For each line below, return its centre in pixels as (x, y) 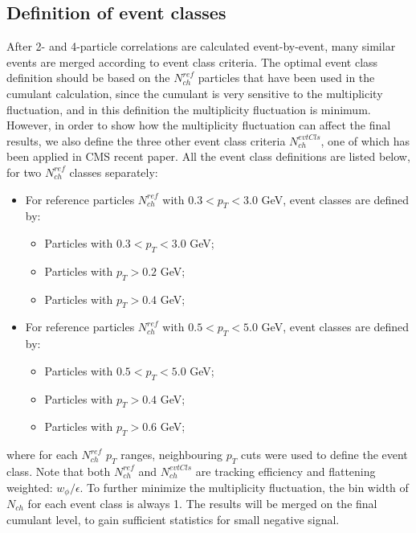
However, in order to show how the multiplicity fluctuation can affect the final (199, 125)
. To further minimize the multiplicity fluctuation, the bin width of (244, 487)
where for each (42, 455)
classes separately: (114, 172)
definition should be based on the (88, 78)
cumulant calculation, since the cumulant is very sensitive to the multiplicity (195, 93)
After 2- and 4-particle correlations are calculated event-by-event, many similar (201, 46)
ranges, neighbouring (172, 455)
